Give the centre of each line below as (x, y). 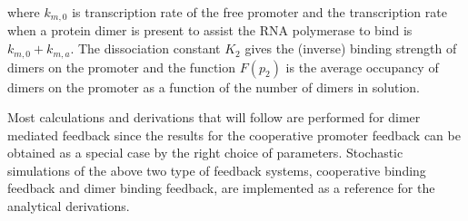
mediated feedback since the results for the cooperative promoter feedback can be (234, 135)
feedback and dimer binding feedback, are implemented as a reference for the (221, 188)
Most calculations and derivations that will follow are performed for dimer (214, 117)
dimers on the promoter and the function (122, 67)
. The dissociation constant (145, 48)
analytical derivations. (69, 206)
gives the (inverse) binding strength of (351, 48)
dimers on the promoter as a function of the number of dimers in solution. (214, 86)
